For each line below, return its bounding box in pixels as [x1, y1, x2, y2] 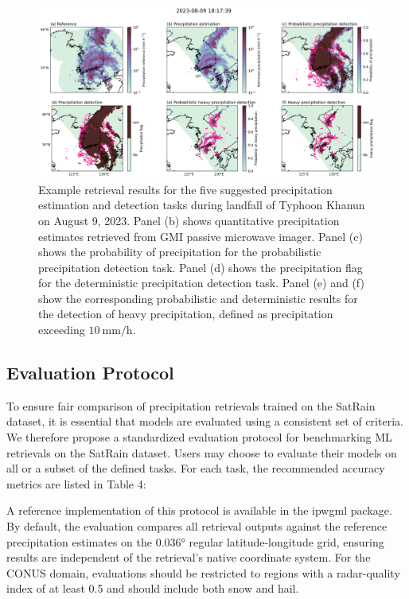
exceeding [38, 321, 85, 338]
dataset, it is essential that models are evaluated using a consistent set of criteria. [6, 413, 403, 430]
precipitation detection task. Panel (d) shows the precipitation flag [38, 259, 363, 275]
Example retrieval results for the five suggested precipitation [38, 181, 333, 197]
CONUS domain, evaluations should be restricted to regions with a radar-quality [6, 564, 400, 581]
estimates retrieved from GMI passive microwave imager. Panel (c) [38, 228, 363, 244]
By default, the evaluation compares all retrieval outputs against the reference [6, 518, 388, 535]
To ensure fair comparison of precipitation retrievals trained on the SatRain [6, 397, 376, 414]
